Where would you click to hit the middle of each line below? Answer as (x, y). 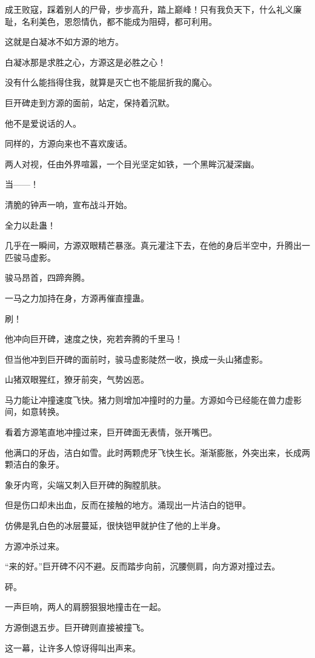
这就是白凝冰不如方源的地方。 (64, 42)
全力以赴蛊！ (30, 225)
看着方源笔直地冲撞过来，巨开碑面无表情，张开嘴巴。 (111, 432)
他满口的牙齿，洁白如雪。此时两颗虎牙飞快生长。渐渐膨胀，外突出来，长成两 (157, 452)
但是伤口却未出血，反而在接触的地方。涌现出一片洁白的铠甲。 (128, 505)
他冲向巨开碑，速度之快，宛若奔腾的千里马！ (94, 339)
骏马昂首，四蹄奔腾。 (47, 277)
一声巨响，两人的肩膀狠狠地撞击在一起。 (85, 607)
